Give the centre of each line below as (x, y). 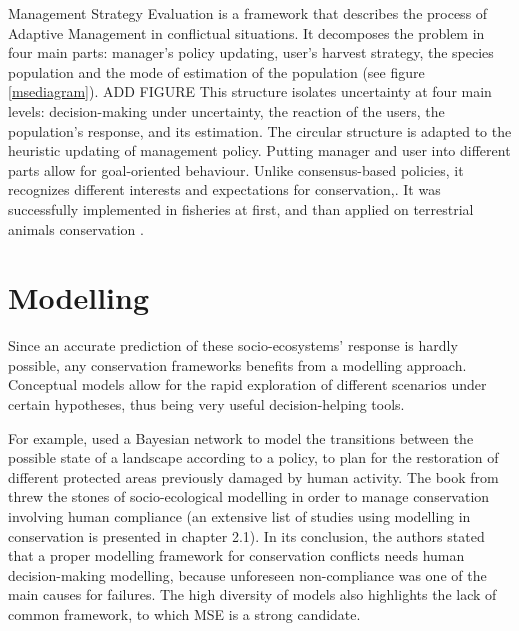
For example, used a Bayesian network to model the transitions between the (241, 437)
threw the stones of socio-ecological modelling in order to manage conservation (249, 496)
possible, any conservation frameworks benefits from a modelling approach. (237, 364)
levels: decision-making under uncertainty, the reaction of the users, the (226, 110)
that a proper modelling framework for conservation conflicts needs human (236, 555)
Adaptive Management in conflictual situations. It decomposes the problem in (246, 32)
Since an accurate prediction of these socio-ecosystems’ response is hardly (233, 345)
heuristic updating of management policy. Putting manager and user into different (259, 150)
